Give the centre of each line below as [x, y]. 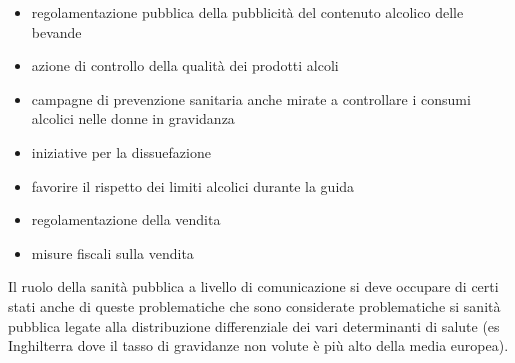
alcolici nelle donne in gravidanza [133, 118]
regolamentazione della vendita [126, 219]
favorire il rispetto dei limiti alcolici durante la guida [193, 185]
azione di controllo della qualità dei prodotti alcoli [185, 65]
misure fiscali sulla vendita [112, 252]
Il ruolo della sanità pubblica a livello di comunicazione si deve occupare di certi [253, 286]
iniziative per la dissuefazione [121, 151]
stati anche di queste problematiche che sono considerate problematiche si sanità [254, 305]
